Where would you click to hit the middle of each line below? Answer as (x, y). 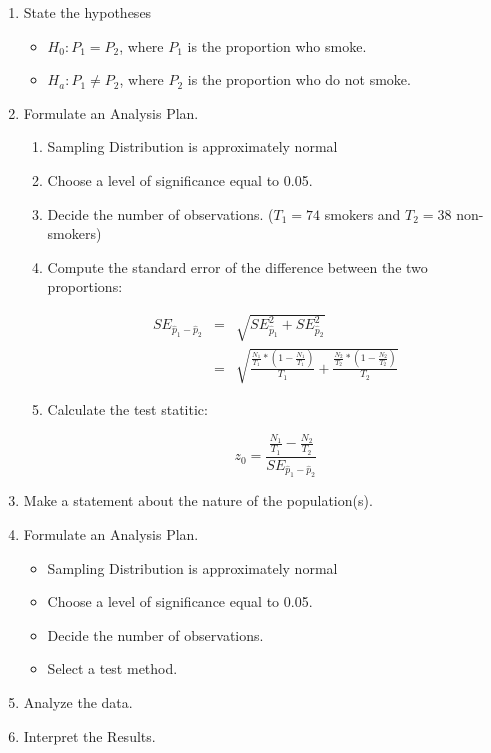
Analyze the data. (78, 701)
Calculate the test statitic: (127, 409)
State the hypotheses (87, 12)
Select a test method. (112, 668)
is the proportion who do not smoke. (299, 79)
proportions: (85, 286)
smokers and (362, 213)
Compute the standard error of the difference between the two (237, 266)
